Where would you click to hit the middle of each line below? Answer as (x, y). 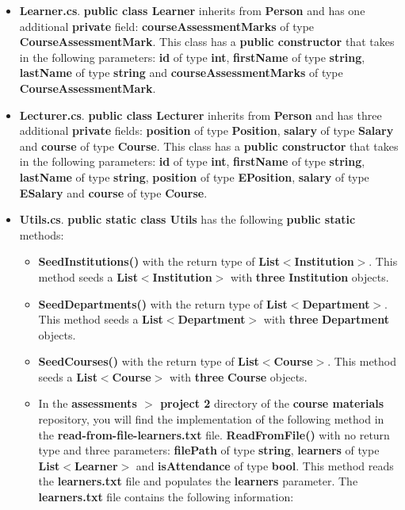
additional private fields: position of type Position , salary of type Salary (206, 130)
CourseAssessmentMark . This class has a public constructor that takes (207, 42)
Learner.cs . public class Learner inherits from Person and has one (192, 10)
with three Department (326, 319)
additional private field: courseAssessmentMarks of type (167, 26)
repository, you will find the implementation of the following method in (211, 419)
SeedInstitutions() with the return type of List (159, 261)
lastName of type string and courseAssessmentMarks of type (181, 73)
